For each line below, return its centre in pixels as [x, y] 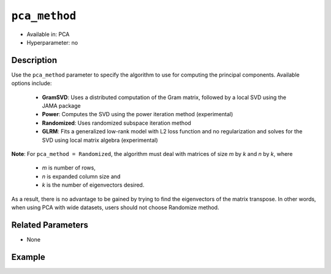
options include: [32, 83]
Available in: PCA [48, 34]
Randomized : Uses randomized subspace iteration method [116, 123]
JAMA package [61, 106]
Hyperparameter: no [52, 42]
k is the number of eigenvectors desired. [93, 185]
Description [34, 60]
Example [28, 257]
